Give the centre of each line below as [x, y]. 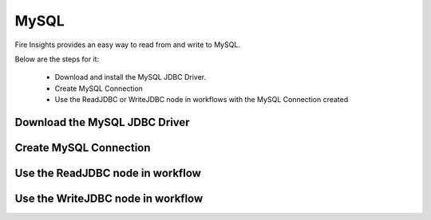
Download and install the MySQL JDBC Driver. [130, 77]
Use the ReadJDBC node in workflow [108, 173]
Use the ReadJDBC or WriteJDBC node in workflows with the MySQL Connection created [202, 100]
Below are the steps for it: [57, 59]
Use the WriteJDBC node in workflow [109, 198]
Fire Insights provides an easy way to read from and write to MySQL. [128, 45]
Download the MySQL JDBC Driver [103, 122]
